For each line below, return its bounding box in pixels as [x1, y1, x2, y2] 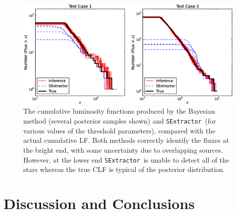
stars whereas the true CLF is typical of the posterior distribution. [23, 164, 225, 174]
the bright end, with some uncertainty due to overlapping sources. [23, 144, 223, 155]
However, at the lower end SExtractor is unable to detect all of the [23, 154, 230, 165]
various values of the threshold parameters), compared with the [23, 125, 216, 135]
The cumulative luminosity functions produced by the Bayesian [23, 106, 215, 116]
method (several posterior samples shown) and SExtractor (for [23, 116, 216, 126]
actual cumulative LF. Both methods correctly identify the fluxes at [23, 135, 229, 145]
